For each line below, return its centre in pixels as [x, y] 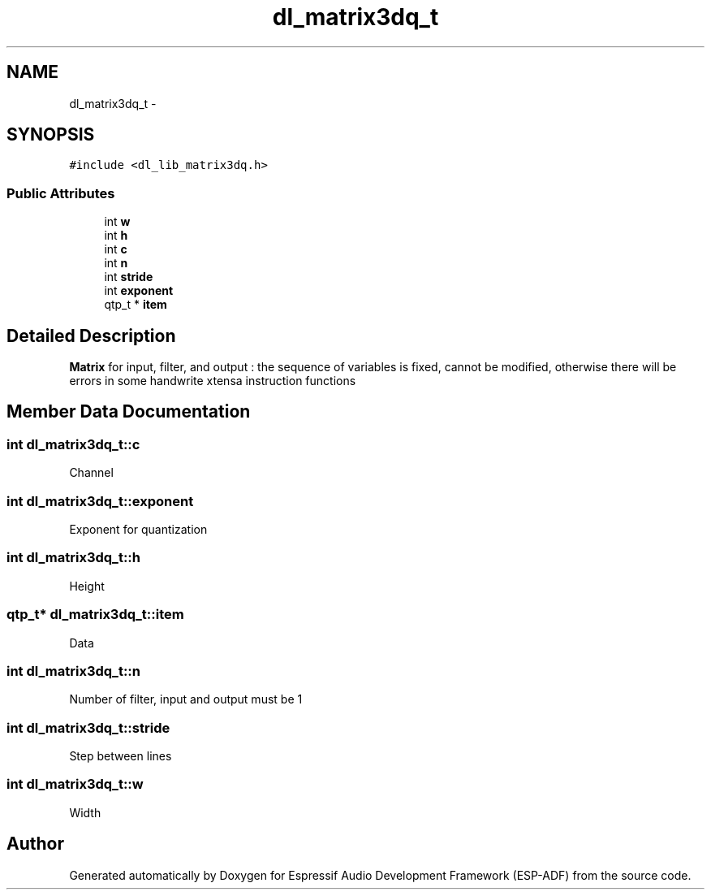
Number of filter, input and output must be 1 [186, 699]
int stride [129, 277]
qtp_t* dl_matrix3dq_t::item [95, 615]
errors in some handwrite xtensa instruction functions [213, 381]
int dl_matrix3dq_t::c [73, 444]
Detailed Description [91, 335]
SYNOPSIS [51, 135]
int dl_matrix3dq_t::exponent [100, 501]
